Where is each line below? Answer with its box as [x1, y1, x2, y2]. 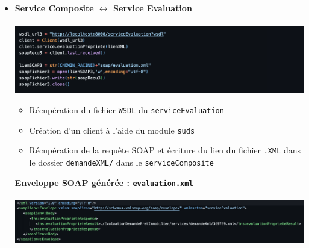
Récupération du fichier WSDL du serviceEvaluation [29, 103, 224, 116]
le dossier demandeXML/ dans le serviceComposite [29, 155, 214, 168]
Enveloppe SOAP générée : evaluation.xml [14, 176, 193, 188]
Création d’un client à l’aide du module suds [29, 123, 195, 136]
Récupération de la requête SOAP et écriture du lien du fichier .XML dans [29, 144, 301, 157]
